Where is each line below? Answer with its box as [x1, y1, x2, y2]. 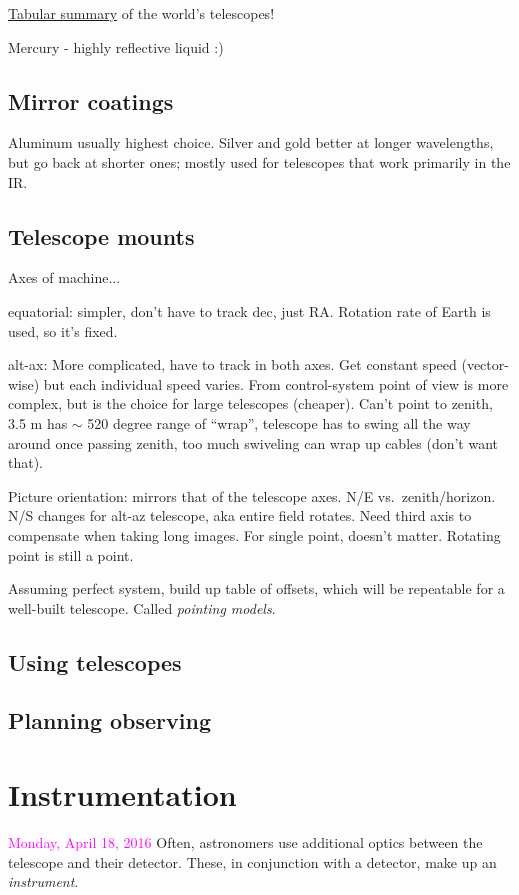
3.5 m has [8, 412, 68, 433]
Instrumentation [8, 774, 237, 815]
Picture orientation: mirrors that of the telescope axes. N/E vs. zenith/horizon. [8, 485, 496, 506]
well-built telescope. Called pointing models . [8, 597, 276, 618]
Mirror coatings [8, 85, 174, 116]
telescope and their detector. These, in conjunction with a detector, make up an [8, 851, 497, 872]
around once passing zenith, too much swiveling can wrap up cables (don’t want [8, 432, 498, 453]
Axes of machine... [8, 267, 121, 288]
